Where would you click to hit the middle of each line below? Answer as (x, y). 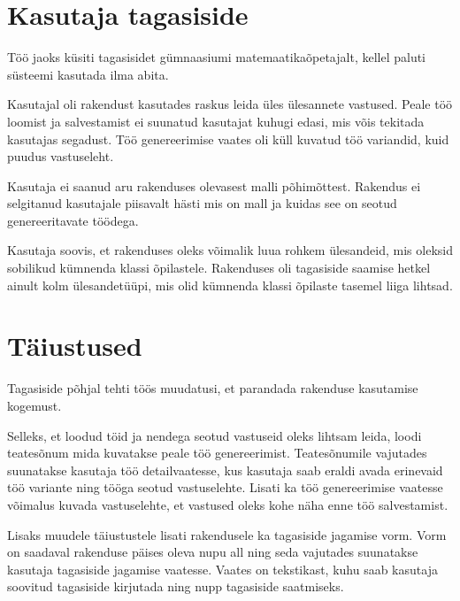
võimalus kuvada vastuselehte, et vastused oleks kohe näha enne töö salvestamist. (228, 504)
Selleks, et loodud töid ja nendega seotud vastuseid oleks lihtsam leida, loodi (215, 435)
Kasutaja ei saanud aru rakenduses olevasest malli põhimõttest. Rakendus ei (214, 185)
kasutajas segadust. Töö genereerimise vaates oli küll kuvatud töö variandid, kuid (228, 139)
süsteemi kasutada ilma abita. (88, 74)
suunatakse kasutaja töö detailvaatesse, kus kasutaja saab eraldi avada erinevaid (225, 470)
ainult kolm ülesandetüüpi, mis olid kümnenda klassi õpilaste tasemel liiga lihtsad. (230, 285)
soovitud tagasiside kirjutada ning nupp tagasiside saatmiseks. (176, 586)
